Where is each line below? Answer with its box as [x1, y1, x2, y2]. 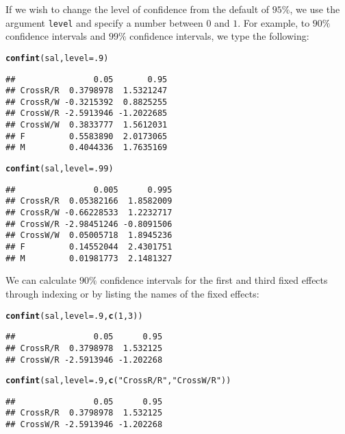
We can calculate [5, 273, 77, 287]
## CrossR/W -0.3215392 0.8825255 [5, 97, 168, 107]
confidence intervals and [5, 29, 106, 43]
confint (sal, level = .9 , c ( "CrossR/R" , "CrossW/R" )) [5, 376, 231, 386]
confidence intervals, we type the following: [129, 29, 309, 43]
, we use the [290, 2, 340, 16]
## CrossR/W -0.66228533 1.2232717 [5, 208, 172, 218]
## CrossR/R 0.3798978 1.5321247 [5, 86, 168, 96]
